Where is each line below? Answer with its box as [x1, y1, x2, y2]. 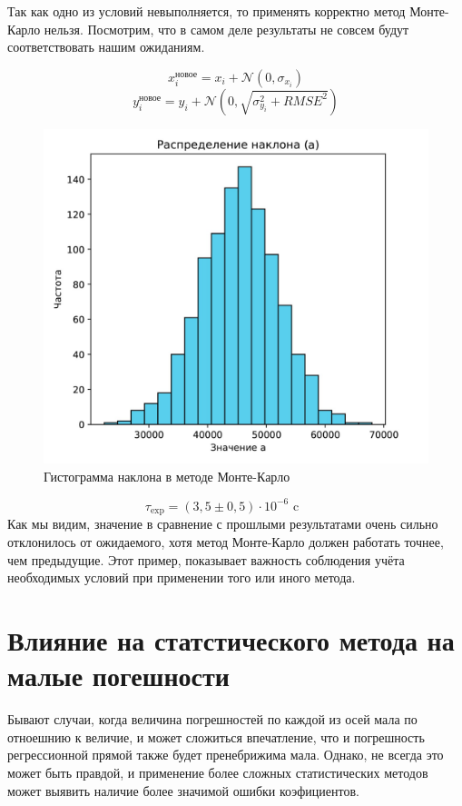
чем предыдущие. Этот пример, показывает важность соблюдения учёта [7, 550, 405, 569]
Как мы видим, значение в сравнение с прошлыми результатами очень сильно [7, 514, 438, 533]
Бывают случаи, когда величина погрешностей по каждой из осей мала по [7, 710, 418, 729]
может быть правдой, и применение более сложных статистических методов [7, 762, 428, 781]
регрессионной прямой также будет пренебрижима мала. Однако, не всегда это [7, 745, 444, 764]
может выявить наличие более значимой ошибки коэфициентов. [7, 781, 359, 800]
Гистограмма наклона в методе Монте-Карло [44, 466, 290, 485]
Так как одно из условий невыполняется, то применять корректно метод [7, 2, 406, 20]
